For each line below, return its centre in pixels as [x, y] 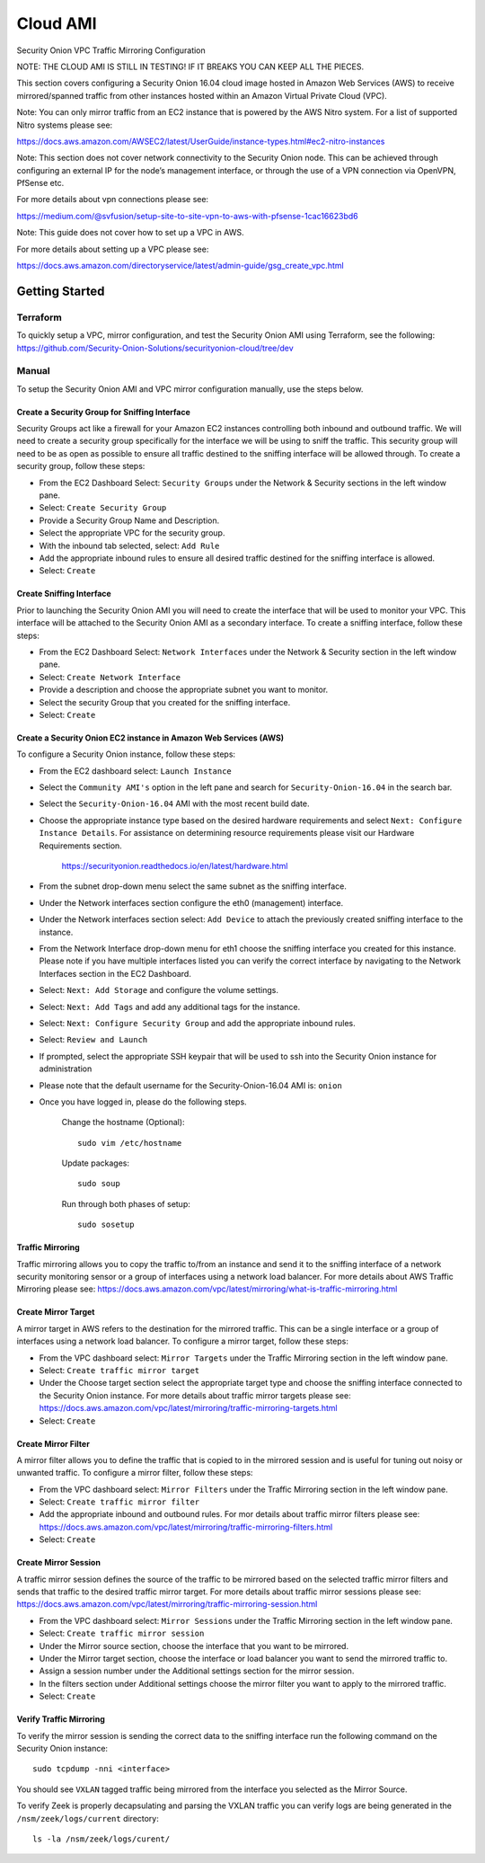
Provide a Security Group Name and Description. [129, 520]
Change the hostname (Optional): [123, 1122]
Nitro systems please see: [65, 125]
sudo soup [99, 1184]
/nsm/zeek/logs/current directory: [88, 1818]
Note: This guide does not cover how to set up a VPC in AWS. [130, 233]
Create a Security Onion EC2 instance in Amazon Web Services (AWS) [150, 738]
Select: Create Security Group [103, 508]
